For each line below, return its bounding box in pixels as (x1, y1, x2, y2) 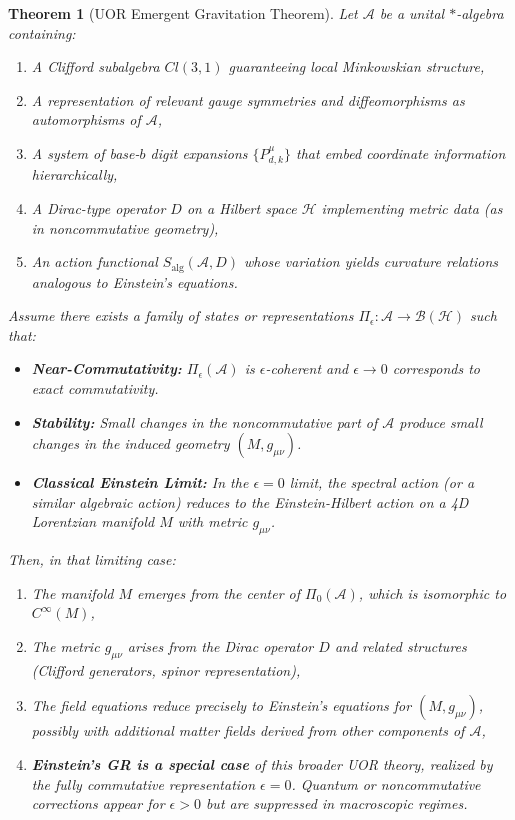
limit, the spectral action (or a (289, 472, 475, 493)
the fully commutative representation (31, 773, 256, 794)
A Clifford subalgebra (31, 56, 160, 77)
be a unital (379, 3, 445, 23)
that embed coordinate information (296, 142, 506, 163)
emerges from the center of (137, 582, 301, 603)
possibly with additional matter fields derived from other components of (31, 720, 465, 741)
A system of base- (31, 142, 140, 163)
